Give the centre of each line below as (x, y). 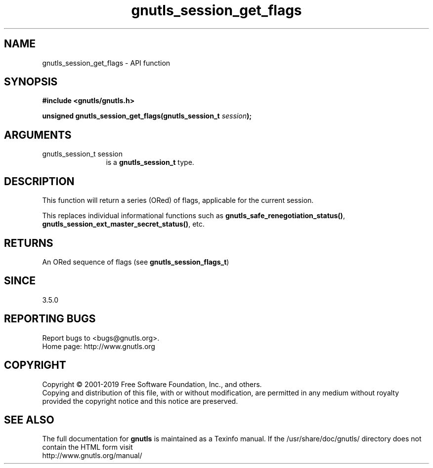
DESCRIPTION (39, 181)
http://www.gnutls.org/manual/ (92, 456)
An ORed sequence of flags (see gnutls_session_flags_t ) (136, 262)
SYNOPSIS (31, 82)
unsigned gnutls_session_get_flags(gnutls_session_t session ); (147, 116)
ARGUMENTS (38, 135)
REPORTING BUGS (50, 319)
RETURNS (29, 243)
